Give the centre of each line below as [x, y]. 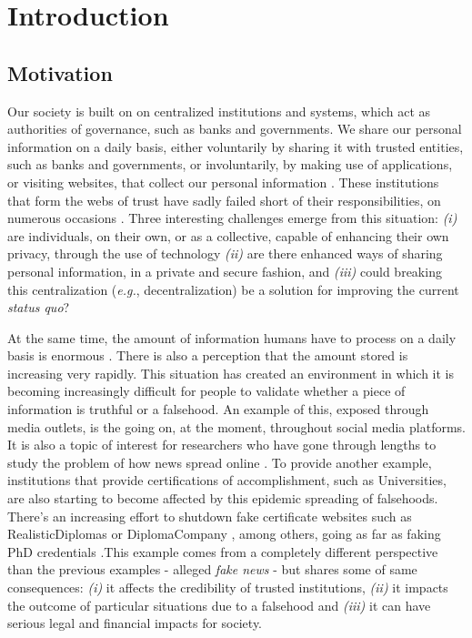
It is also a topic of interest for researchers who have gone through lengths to [222, 445]
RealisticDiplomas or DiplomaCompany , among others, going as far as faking [224, 534]
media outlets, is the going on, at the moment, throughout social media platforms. [236, 426]
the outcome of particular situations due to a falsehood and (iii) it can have [219, 605]
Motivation [60, 72]
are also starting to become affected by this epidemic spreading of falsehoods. [223, 498]
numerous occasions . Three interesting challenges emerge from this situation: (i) [232, 218]
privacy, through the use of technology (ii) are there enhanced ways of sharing [225, 253]
